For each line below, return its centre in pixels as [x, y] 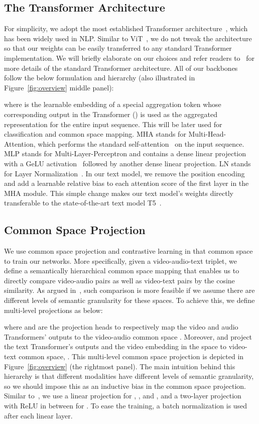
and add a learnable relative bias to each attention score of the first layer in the [126, 183]
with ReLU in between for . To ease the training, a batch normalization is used [126, 405]
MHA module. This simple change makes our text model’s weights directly [119, 193]
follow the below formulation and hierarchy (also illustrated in [100, 78]
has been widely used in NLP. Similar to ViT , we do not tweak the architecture [128, 38]
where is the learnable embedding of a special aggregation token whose [113, 104]
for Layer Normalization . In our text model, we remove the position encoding [124, 173]
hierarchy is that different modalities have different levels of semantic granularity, [129, 376]
